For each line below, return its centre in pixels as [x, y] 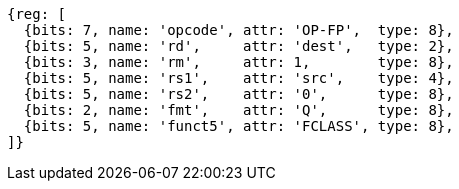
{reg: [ [37, 14]
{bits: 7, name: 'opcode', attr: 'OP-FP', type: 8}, [238, 30]
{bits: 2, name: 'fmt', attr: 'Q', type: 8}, [238, 110]
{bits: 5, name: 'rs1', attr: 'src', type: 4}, [238, 78]
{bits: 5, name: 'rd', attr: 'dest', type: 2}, [238, 46]
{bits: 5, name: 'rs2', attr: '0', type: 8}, [238, 94]
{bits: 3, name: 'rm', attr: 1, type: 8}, [238, 62]
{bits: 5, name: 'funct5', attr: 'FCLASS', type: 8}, [238, 126]
